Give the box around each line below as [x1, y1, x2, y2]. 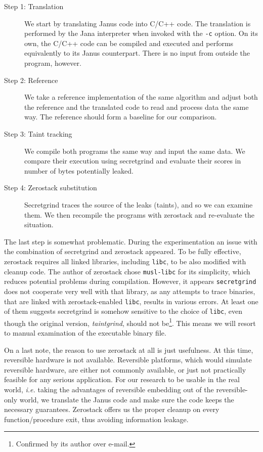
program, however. [24, 58, 81, 68]
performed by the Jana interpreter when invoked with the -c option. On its [24, 28, 258, 38]
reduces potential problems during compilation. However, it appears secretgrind [4, 276, 256, 286]
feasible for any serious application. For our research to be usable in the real [4, 374, 240, 385]
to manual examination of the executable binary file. [4, 327, 166, 338]
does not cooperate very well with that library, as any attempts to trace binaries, [4, 285, 255, 296]
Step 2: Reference [4, 74, 58, 85]
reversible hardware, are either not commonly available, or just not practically [4, 364, 246, 375]
